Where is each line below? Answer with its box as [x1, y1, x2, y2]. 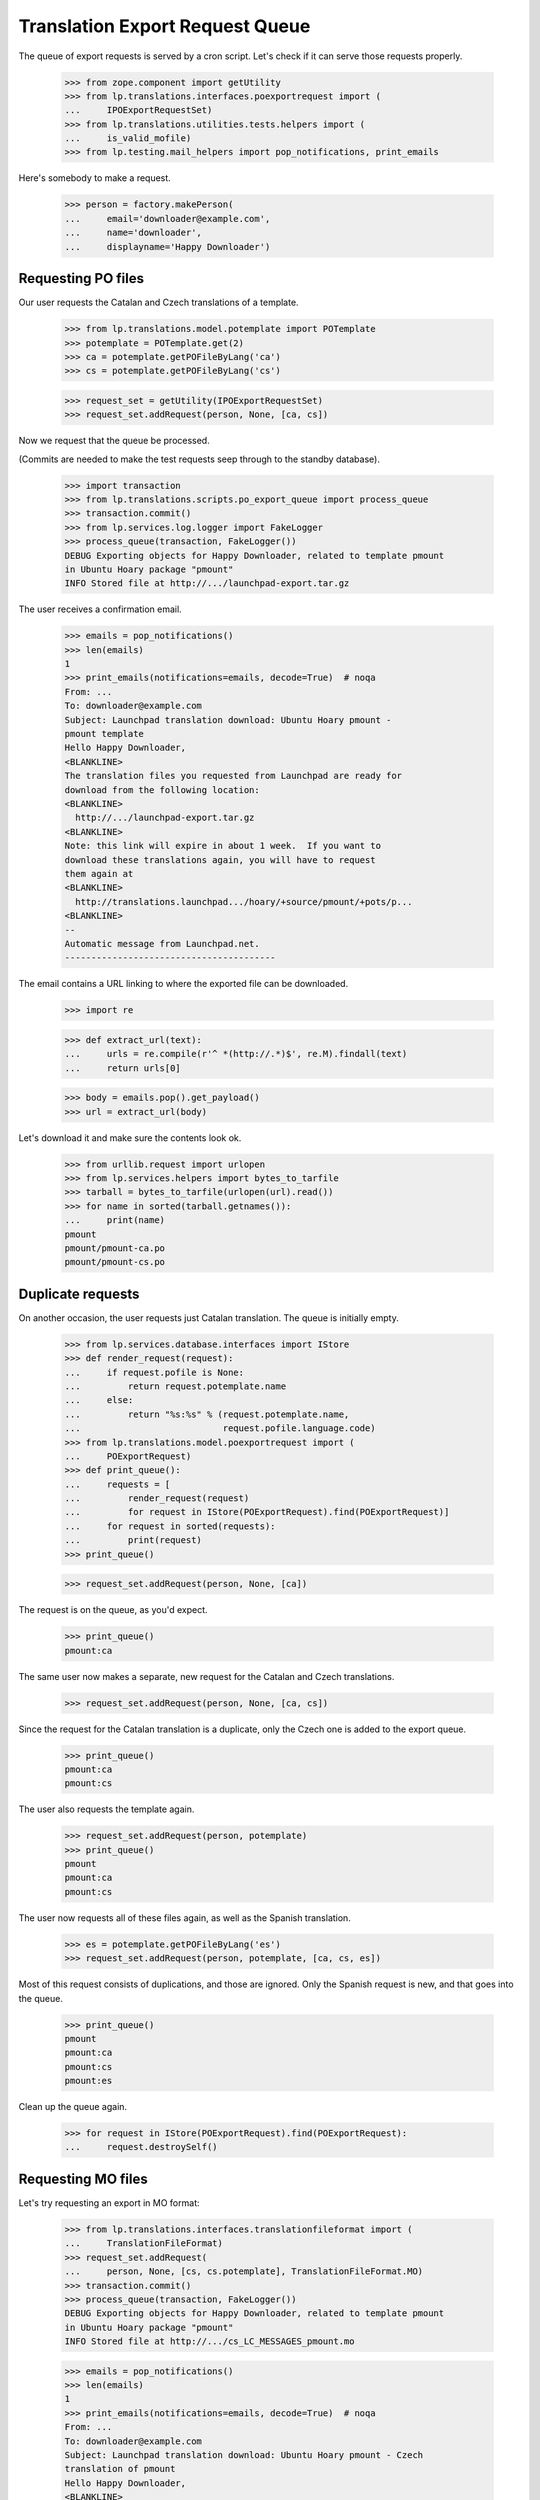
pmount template [64, 728, 145, 740]
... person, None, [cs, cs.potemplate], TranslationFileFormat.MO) [64, 2266, 424, 2277]
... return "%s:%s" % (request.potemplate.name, [64, 1408, 350, 1420]
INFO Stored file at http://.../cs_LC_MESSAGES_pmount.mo [64, 2336, 355, 2347]
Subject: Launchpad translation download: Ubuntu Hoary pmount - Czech [64, 2450, 424, 2460]
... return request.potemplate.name [64, 1380, 287, 1392]
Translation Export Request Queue [18, 15, 311, 37]
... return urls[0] [64, 1062, 182, 1074]
